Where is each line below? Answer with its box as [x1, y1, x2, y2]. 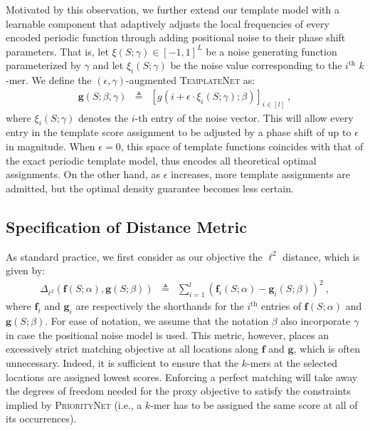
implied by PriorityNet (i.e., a [6, 397, 142, 412]
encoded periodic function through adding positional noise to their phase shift [6, 30, 346, 45]
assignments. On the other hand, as [6, 167, 160, 182]
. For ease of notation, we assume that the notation [45, 313, 269, 328]
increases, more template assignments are [170, 167, 351, 182]
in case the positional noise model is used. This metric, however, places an [6, 327, 329, 342]
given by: [6, 263, 46, 278]
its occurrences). [6, 411, 77, 426]
